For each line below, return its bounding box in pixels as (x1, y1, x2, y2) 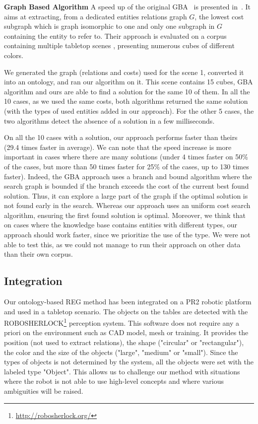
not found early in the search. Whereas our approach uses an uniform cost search (4, 200, 251, 211)
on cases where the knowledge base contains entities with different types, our (4, 219, 237, 230)
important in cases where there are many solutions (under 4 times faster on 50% (4, 151, 248, 162)
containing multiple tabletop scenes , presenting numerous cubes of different (4, 40, 235, 51)
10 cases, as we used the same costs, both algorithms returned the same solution (4, 96, 248, 106)
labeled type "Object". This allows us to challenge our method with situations (4, 366, 240, 376)
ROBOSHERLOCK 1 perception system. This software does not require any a (4, 316, 240, 328)
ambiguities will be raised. (4, 386, 83, 396)
